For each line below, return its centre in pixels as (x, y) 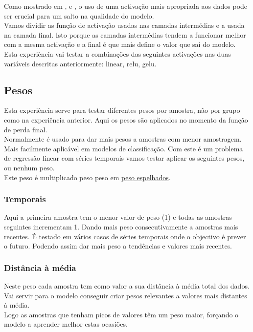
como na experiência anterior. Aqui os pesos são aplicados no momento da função (126, 119)
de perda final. (26, 129)
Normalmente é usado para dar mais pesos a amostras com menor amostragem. (123, 139)
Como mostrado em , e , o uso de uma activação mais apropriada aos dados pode (126, 6)
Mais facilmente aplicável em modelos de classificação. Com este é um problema (124, 148)
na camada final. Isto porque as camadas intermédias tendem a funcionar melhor (125, 34)
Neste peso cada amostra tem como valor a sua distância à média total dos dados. (127, 285)
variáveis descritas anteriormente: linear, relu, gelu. (80, 63)
